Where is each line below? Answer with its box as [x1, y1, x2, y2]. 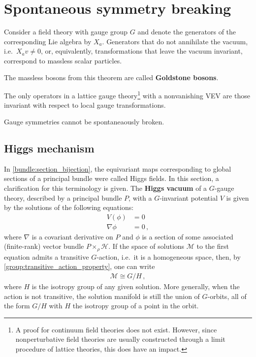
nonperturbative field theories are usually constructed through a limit [15, 334, 225, 344]
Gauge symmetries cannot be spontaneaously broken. [4, 116, 164, 126]
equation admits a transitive [4, 251, 89, 262]
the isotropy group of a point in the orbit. [72, 300, 199, 311]
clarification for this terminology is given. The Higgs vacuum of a [4, 182, 207, 193]
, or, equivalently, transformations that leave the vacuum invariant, [40, 46, 243, 56]
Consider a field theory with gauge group [4, 27, 128, 37]
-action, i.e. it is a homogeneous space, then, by [96, 251, 241, 262]
